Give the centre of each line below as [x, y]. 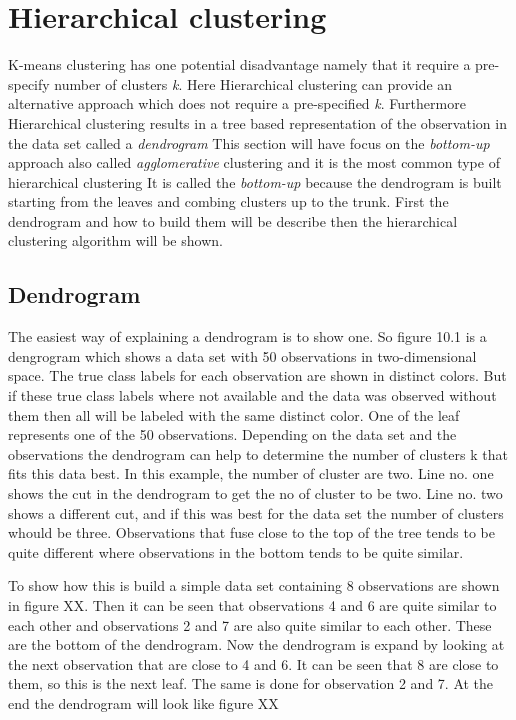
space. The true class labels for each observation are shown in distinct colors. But [257, 375]
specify [29, 83]
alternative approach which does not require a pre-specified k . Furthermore [237, 103]
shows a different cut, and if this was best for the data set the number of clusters [256, 512]
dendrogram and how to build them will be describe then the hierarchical [233, 220]
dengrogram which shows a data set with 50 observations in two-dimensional [242, 355]
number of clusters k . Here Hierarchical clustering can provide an [253, 83]
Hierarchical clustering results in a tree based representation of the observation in [257, 122]
